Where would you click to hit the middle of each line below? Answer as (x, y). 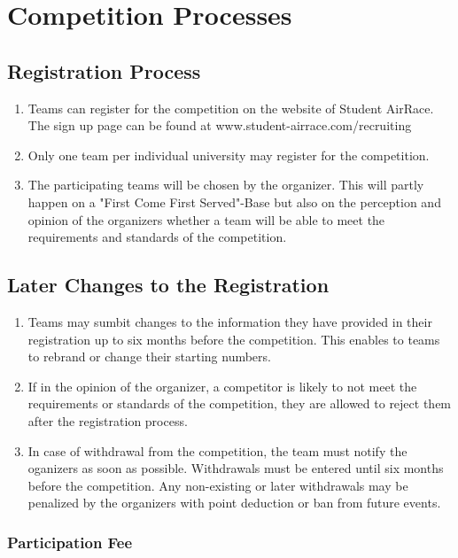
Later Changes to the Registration (168, 285)
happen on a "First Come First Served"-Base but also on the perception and (234, 201)
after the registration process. (108, 420)
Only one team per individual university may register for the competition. (229, 155)
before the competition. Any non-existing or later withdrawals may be (218, 485)
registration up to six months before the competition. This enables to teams (234, 339)
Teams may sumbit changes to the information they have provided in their (230, 321)
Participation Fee (70, 542)
